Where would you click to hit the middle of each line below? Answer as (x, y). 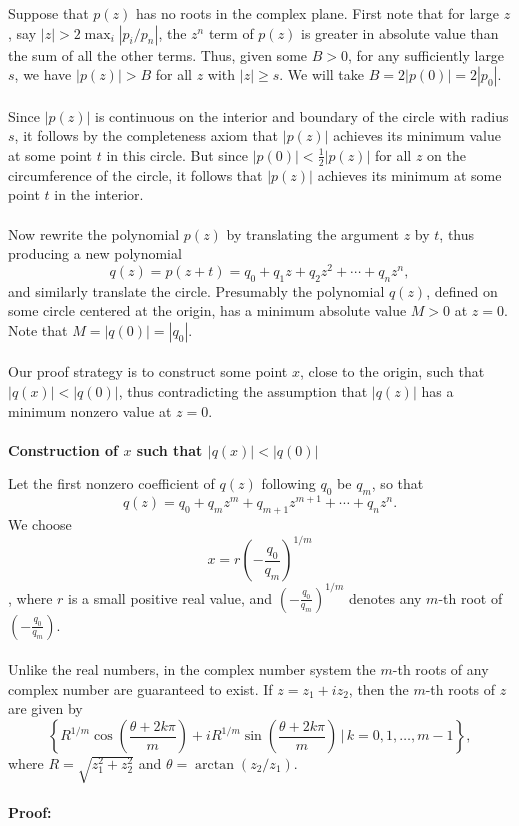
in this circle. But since (177, 154)
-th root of (470, 597)
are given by (45, 708)
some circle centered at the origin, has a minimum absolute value (207, 310)
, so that (397, 483)
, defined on (462, 290)
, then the (378, 688)
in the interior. (99, 194)
